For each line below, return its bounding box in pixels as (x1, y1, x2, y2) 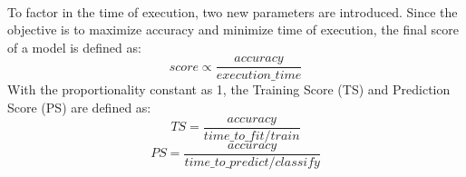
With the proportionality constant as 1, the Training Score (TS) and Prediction (7, 80, 451, 99)
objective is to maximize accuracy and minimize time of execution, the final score (7, 20, 459, 39)
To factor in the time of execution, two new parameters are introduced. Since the (7, 2, 458, 21)
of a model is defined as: (7, 37, 141, 56)
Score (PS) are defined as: (7, 98, 151, 117)
